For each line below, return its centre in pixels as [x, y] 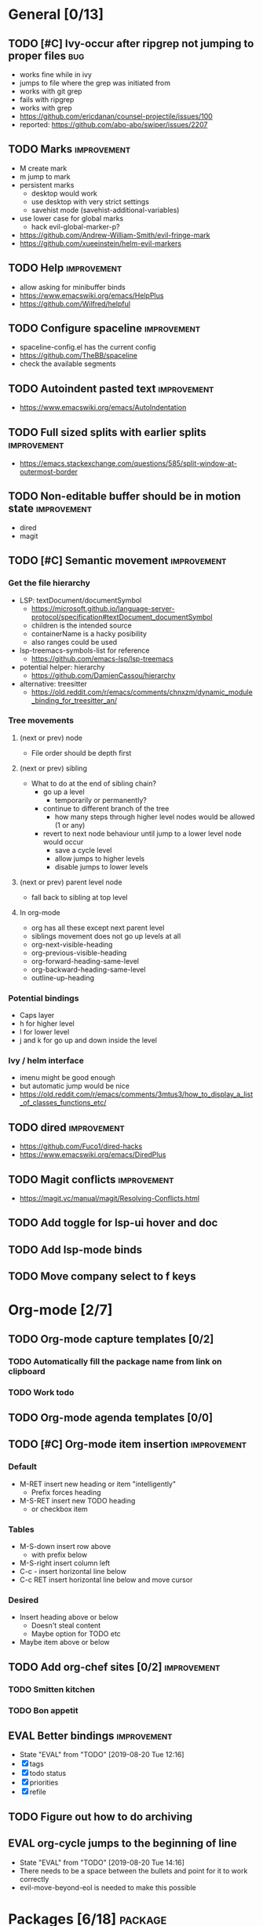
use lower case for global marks [71, 218]
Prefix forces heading [66, 1492]
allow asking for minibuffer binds [72, 287]
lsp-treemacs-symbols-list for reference [85, 650]
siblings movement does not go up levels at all [106, 936]
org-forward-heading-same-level [85, 961]
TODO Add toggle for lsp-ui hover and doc [113, 1223]
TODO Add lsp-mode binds [75, 1249]
